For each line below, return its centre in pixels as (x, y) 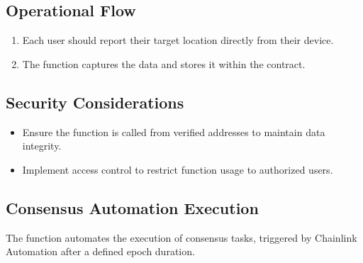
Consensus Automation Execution (132, 207)
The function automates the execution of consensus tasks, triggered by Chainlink (181, 237)
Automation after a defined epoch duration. (100, 251)
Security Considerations (95, 102)
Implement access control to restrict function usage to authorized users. (178, 169)
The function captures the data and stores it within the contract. (164, 63)
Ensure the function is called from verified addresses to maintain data (174, 131)
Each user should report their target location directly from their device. (178, 40)
